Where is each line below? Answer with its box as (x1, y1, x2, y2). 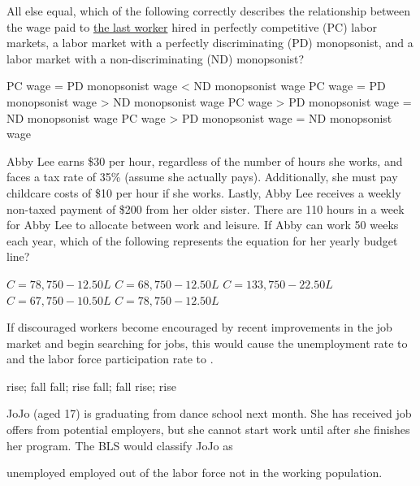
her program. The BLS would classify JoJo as (6, 436, 233, 453)
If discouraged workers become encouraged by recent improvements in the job (6, 319, 392, 336)
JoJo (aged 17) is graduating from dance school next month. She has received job (6, 405, 412, 422)
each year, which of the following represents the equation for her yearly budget (6, 232, 398, 249)
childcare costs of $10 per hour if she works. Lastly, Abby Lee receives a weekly (6, 184, 401, 201)
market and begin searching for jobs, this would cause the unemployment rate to (6, 334, 408, 351)
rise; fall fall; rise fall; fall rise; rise (6, 377, 176, 394)
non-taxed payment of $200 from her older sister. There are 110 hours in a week (6, 200, 405, 217)
